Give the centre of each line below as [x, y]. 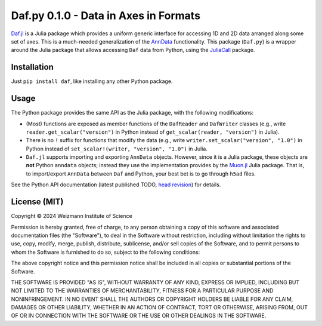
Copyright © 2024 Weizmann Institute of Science [72, 216]
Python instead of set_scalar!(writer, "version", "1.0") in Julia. [117, 149]
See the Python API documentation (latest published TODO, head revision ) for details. [116, 184]
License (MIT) [37, 202]
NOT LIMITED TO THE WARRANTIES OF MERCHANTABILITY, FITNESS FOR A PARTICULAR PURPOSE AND [142, 291]
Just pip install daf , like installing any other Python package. [92, 81]
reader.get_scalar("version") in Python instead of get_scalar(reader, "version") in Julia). [153, 132]
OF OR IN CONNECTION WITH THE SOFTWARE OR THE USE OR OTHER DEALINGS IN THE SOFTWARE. [139, 316]
